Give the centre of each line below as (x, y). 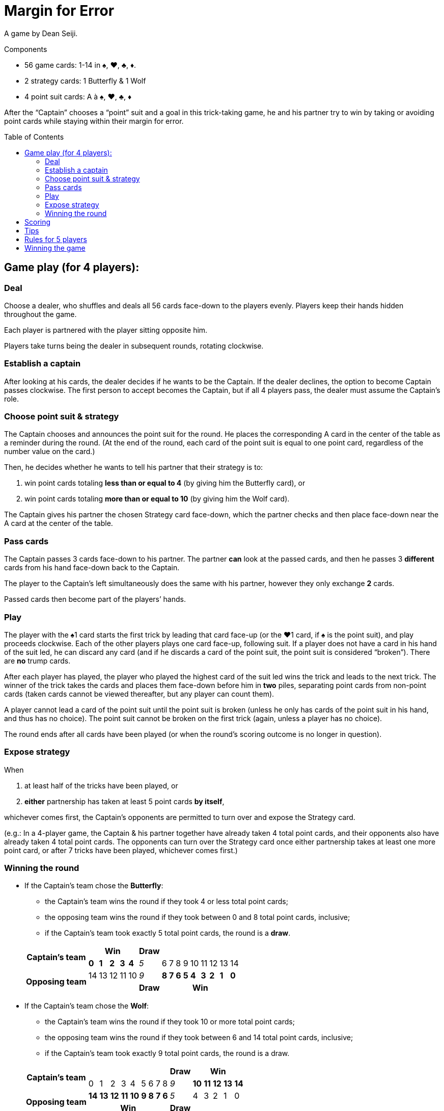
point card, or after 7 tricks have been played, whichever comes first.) (121, 850)
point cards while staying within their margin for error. (94, 121)
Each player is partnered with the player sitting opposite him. (106, 330)
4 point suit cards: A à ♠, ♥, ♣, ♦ (78, 96)
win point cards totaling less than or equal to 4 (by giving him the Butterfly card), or (165, 483)
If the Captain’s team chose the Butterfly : (94, 886)
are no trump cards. (37, 660)
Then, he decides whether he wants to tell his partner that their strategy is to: (134, 467)
